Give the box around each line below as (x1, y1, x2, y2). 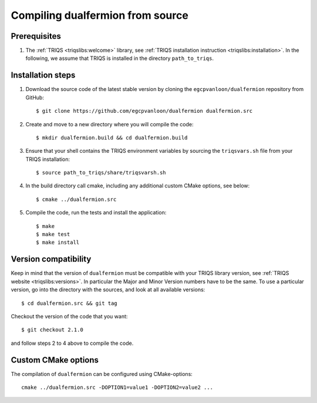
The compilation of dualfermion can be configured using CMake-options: (11, 370, 193, 377)
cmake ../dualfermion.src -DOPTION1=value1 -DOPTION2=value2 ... (21, 384, 214, 391)
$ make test (36, 231, 70, 238)
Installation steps (11, 70, 76, 80)
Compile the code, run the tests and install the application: (25, 209, 167, 216)
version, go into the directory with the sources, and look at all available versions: (11, 286, 205, 293)
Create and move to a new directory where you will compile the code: (25, 120, 194, 127)
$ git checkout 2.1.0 (21, 327, 83, 333)
